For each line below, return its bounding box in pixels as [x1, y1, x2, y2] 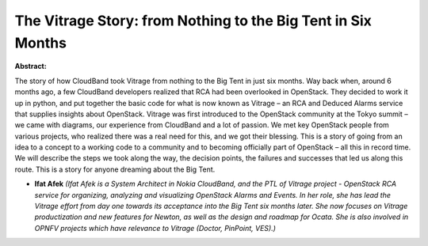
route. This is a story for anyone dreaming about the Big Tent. [14, 165, 216, 174]
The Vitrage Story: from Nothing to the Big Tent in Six [14, 12, 373, 29]
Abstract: [14, 62, 47, 71]
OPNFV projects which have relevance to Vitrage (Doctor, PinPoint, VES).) [34, 223, 277, 233]
